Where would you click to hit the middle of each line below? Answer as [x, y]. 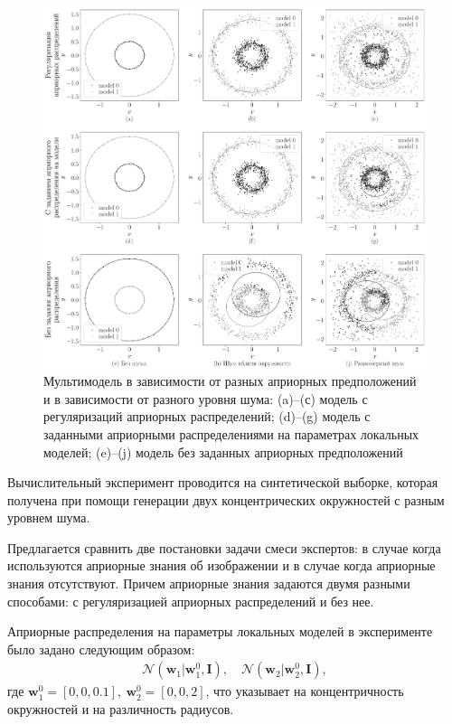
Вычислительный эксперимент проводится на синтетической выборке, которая [223, 482]
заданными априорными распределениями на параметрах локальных [231, 433]
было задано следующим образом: [101, 649]
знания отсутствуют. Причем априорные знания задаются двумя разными [209, 583]
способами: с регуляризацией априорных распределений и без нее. [191, 601]
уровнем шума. [49, 517]
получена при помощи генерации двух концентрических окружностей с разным [226, 499]
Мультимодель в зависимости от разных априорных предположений [230, 381]
